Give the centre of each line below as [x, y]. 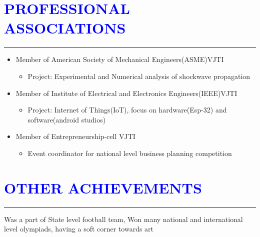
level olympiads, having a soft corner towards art [79, 229]
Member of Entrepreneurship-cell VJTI [75, 136]
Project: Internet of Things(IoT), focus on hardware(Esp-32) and [127, 110]
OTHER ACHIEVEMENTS [103, 187]
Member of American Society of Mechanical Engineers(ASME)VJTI [120, 59]
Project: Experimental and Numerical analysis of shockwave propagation [139, 76]
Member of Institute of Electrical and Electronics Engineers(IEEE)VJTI [126, 93]
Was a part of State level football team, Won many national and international [123, 219]
